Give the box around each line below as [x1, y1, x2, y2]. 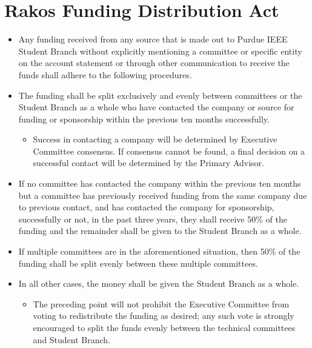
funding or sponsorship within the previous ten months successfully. [18, 112, 270, 125]
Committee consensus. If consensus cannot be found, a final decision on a [33, 144, 305, 157]
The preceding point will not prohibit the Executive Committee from [33, 297, 290, 310]
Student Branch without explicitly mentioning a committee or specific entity [18, 44, 302, 57]
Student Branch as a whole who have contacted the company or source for [18, 101, 294, 113]
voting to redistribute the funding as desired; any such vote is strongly [33, 309, 294, 322]
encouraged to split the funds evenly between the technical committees [33, 321, 296, 333]
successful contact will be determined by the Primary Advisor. [33, 156, 264, 169]
